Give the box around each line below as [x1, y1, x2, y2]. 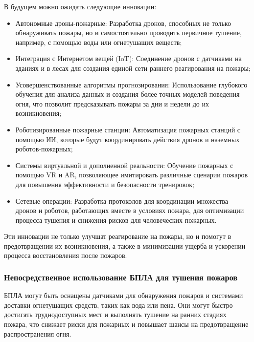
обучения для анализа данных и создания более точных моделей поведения [15, 89, 240, 99]
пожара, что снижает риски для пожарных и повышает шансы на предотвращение [4, 319, 249, 329]
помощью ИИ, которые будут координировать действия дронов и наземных [15, 134, 240, 144]
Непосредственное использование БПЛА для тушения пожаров [4, 271, 238, 283]
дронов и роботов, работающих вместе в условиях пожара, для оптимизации [15, 205, 244, 215]
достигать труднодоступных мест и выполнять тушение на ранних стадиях [4, 309, 227, 320]
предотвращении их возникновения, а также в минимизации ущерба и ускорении [4, 240, 246, 251]
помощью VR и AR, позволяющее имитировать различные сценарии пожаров [15, 170, 248, 180]
